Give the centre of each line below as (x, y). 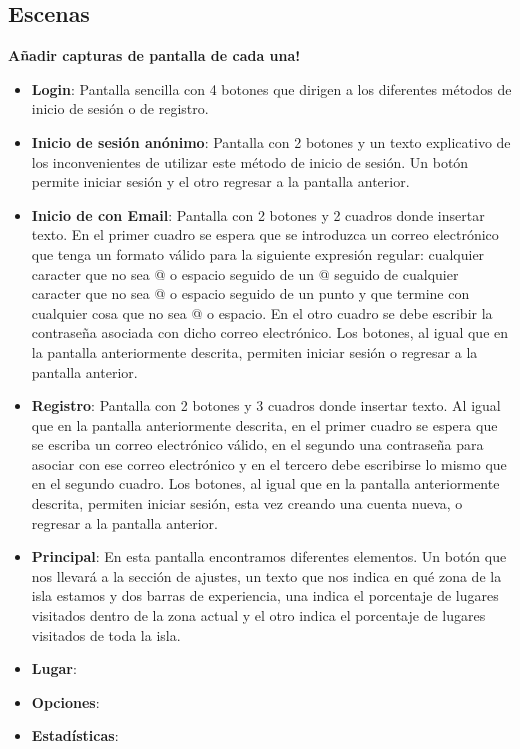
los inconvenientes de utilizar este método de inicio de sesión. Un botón (250, 161)
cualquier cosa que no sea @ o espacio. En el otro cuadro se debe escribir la (262, 312)
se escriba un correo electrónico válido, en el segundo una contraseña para (257, 444)
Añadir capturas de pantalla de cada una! (154, 55)
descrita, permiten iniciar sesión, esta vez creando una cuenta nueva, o (247, 503)
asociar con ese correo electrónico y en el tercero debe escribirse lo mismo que (269, 463)
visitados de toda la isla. (106, 634)
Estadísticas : (75, 735)
